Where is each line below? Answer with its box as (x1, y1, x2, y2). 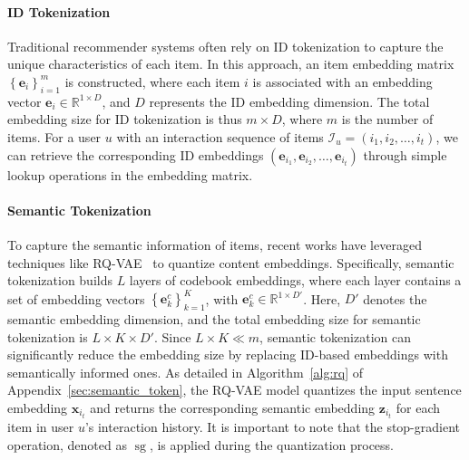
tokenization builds (7, 271, 112, 290)
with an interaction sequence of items (116, 127, 324, 146)
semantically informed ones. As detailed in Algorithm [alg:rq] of (7, 362, 363, 381)
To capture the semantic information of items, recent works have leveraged (7, 235, 422, 254)
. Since (153, 327, 191, 346)
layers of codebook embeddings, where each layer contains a (129, 271, 462, 290)
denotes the (363, 289, 427, 308)
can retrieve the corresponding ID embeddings (7, 145, 264, 164)
